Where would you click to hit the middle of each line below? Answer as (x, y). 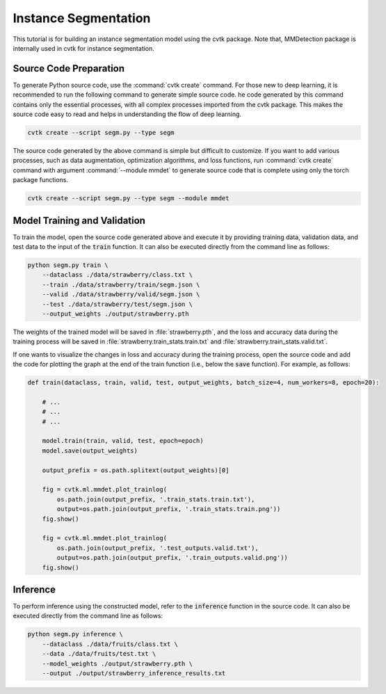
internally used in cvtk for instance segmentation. (83, 48)
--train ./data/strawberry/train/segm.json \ (121, 284)
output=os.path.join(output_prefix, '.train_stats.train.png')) (169, 509)
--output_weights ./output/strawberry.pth (115, 314)
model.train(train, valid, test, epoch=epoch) (123, 441)
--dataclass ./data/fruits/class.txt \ (110, 644)
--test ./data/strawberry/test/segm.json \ (117, 304)
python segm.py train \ (68, 265)
